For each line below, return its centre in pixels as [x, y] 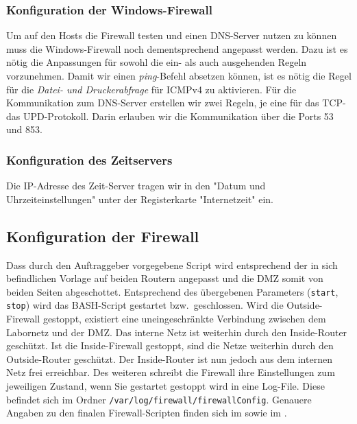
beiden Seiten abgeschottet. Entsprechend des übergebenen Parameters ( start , [172, 291]
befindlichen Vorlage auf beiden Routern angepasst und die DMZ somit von [165, 278]
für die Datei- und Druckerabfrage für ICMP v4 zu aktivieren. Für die [151, 89]
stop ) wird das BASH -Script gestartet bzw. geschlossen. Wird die [145, 305]
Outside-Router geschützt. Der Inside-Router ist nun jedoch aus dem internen [169, 358]
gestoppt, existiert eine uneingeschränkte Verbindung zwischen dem [184, 319]
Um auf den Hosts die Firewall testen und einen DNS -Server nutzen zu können [172, 35]
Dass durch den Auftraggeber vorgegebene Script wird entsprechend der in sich [172, 264]
